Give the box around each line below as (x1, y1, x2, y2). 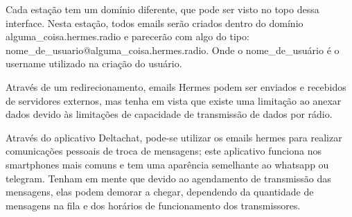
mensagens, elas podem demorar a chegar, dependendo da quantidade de (6, 184, 314, 199)
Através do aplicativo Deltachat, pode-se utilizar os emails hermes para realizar (6, 130, 342, 144)
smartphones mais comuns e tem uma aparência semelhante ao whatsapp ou (6, 157, 329, 171)
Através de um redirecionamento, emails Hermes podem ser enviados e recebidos (6, 79, 346, 94)
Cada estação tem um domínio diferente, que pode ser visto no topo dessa (6, 2, 319, 16)
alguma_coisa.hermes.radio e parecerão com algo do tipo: (6, 29, 249, 44)
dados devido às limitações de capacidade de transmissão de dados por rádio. (6, 107, 333, 121)
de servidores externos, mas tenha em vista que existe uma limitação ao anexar (6, 93, 342, 107)
